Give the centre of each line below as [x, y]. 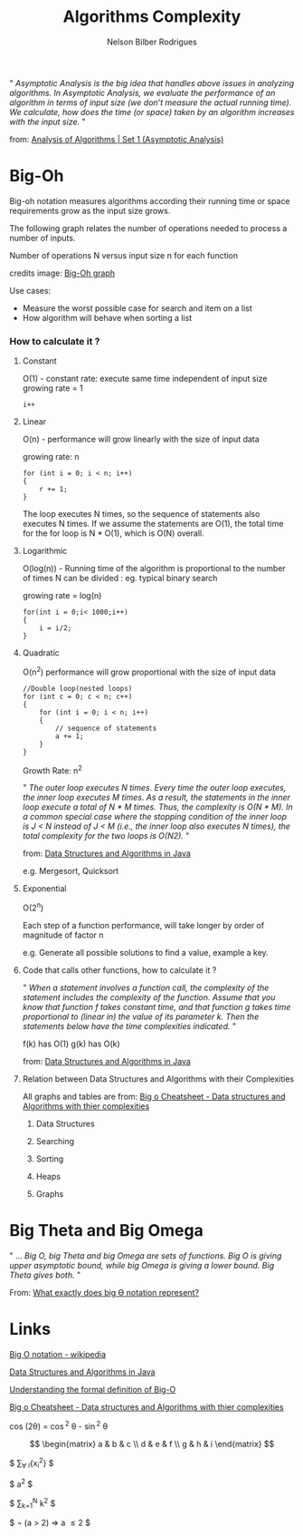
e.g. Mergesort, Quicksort [71, 871]
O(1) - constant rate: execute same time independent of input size [145, 379]
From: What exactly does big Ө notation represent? [104, 1293]
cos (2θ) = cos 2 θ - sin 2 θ [59, 1425]
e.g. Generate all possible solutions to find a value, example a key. [145, 953]
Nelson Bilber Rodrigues [152, 42]
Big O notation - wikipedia [58, 1355]
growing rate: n [51, 457]
